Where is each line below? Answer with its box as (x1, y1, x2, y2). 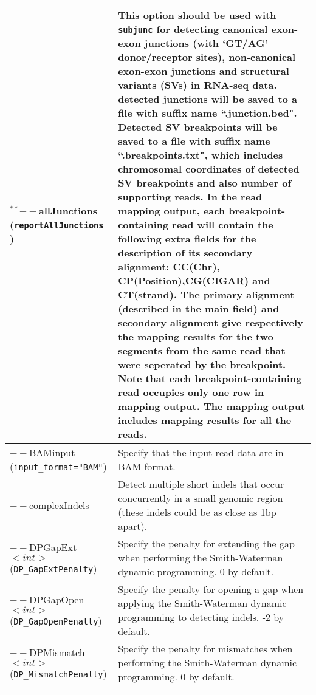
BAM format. (118, 459, 176, 473)
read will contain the (172, 217, 273, 231)
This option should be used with (118, 8, 276, 22)
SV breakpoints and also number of (118, 176, 292, 190)
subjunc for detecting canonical (118, 22, 268, 36)
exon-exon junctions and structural (118, 64, 289, 78)
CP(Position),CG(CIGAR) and (118, 273, 270, 287)
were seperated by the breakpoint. (118, 357, 286, 371)
